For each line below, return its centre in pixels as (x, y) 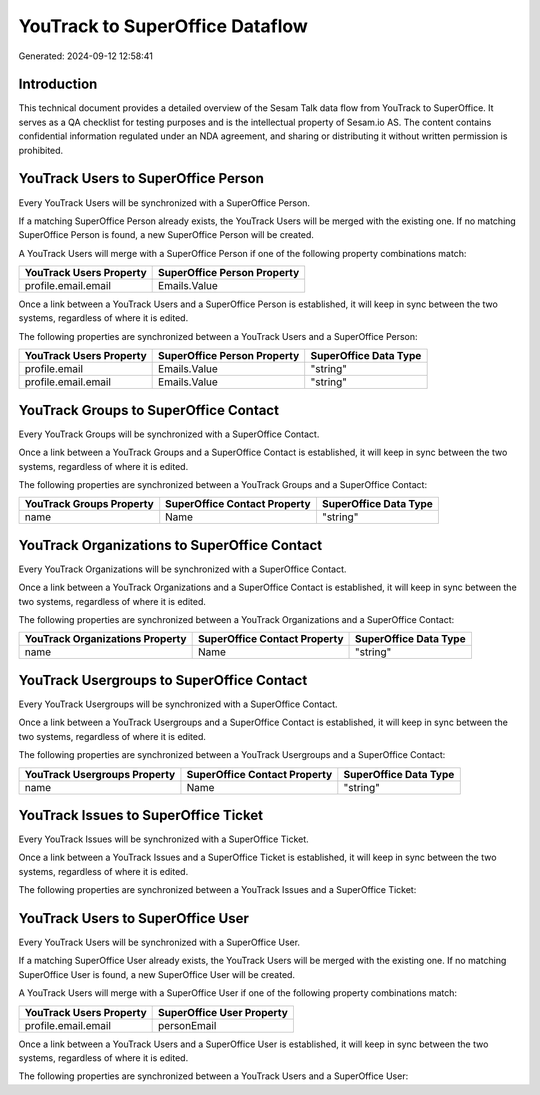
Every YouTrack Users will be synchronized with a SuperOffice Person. (164, 202)
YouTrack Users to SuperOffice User (134, 918)
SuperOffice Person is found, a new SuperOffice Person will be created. (166, 235)
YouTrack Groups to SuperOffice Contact (149, 410)
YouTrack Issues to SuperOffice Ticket (141, 815)
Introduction (58, 84)
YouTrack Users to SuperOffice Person (141, 178)
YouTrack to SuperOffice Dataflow (163, 26)
